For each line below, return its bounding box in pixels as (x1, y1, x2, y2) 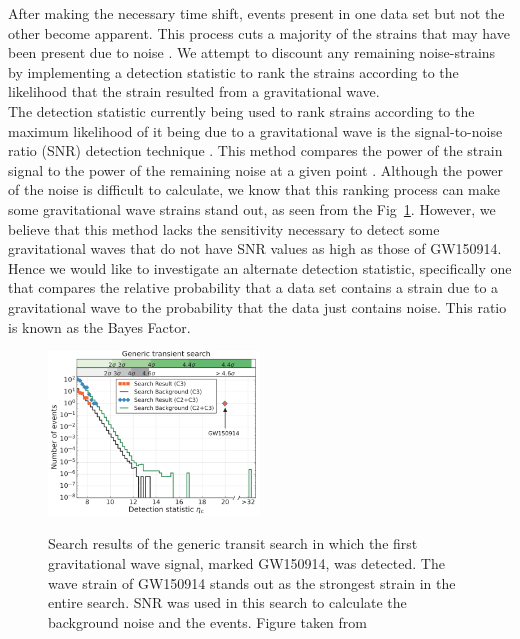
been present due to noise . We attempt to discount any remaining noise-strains (8, 42, 496, 63)
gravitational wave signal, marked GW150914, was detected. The (48, 552, 445, 573)
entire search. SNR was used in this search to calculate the (48, 592, 407, 613)
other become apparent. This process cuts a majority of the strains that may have (8, 22, 510, 43)
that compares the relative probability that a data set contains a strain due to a (8, 277, 499, 298)
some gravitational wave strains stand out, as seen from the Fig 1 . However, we (8, 198, 496, 219)
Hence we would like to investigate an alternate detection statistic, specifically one (8, 257, 512, 278)
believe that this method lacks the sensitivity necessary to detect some (8, 218, 440, 239)
